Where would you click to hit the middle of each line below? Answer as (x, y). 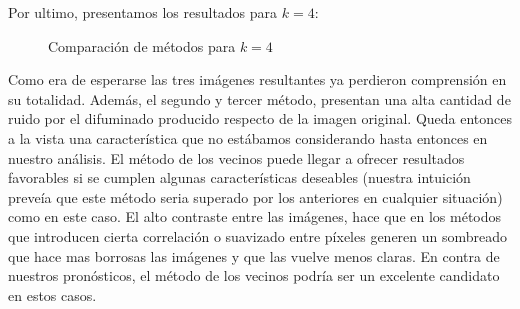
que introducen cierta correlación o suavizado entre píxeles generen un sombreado (258, 235)
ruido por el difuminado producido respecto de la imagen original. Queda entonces (260, 118)
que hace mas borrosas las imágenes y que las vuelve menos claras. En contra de (254, 255)
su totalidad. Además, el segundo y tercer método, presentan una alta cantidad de (259, 98)
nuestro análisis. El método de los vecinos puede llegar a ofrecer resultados (236, 157)
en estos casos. (52, 294)
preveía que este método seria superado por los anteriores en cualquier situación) (255, 196)
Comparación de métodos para (142, 45)
